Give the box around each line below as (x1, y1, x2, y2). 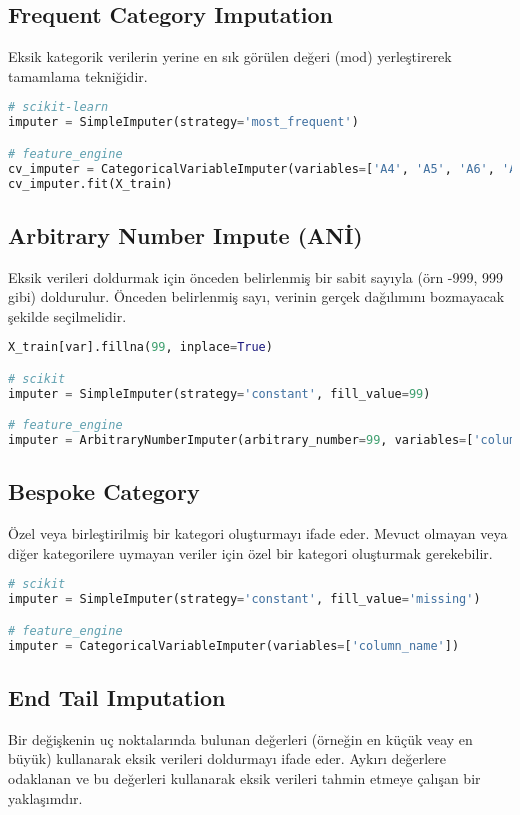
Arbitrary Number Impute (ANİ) (8, 219, 363, 250)
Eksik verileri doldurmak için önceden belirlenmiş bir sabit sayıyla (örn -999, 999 (8, 266, 504, 287)
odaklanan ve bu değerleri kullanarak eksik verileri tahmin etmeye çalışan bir (8, 768, 481, 789)
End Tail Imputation (8, 682, 226, 713)
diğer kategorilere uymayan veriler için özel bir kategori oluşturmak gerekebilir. (8, 542, 493, 563)
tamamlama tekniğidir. (8, 65, 148, 86)
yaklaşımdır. (8, 787, 83, 808)
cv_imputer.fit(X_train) (8, 176, 173, 191)
